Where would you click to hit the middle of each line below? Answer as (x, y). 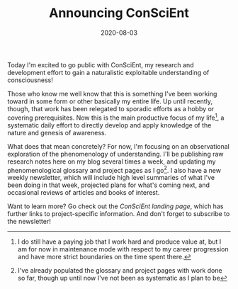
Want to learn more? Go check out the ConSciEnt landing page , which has (115, 206)
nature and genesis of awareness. (57, 132)
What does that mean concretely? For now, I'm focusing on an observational (119, 146)
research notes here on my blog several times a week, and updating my (112, 161)
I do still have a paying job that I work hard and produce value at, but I (119, 242)
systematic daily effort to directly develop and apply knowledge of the (109, 125)
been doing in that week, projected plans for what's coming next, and (109, 185)
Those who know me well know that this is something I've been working (112, 93)
